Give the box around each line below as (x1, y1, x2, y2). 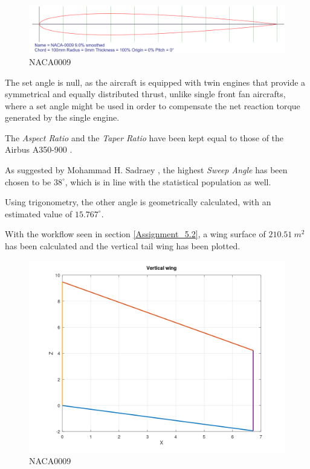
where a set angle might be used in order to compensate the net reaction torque (5, 99, 300, 112)
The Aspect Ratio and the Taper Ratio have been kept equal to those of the (5, 131, 284, 144)
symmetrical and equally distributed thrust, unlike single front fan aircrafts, (5, 88, 286, 100)
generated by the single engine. (5, 111, 120, 124)
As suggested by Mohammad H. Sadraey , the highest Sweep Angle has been (5, 164, 288, 176)
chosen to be (5, 175, 51, 188)
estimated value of (5, 207, 73, 220)
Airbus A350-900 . (5, 143, 73, 156)
